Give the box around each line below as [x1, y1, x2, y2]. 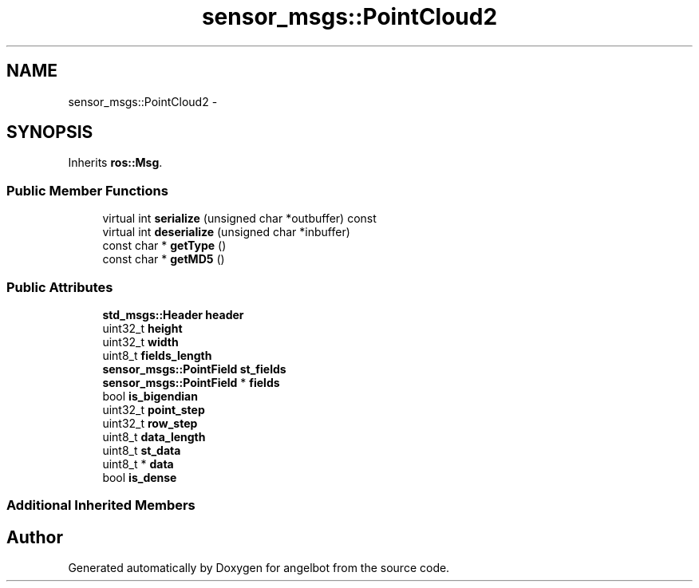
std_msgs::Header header [102, 307, 244, 322]
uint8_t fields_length [102, 348, 212, 362]
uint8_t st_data [102, 443, 181, 457]
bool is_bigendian [102, 389, 198, 403]
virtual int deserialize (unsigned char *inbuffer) [102, 225, 350, 239]
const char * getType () [102, 239, 227, 253]
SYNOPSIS [6, 122, 93, 143]
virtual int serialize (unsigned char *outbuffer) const [102, 211, 377, 226]
